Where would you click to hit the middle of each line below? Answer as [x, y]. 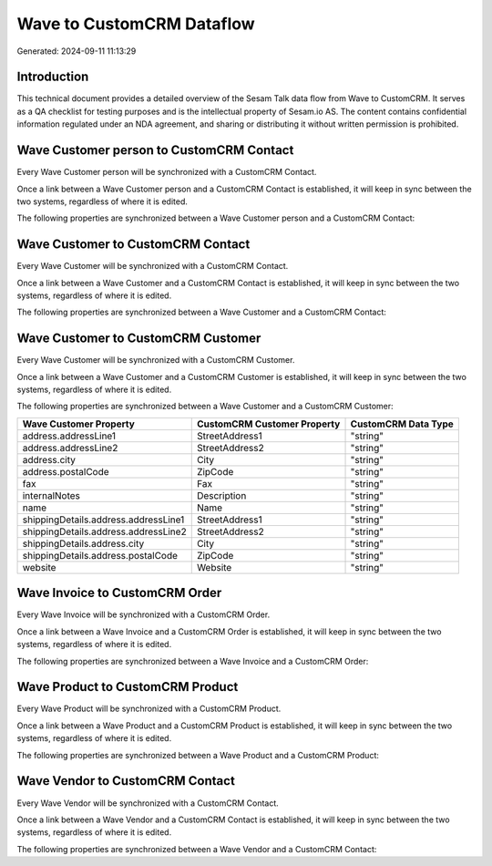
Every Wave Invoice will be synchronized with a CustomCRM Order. [143, 614]
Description [221, 495]
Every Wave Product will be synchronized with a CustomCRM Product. [149, 709]
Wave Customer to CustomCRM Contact [133, 245]
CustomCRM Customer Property [268, 424]
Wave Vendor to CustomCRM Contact [126, 781]
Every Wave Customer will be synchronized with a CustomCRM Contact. [153, 266]
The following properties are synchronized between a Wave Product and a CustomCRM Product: [198, 755]
